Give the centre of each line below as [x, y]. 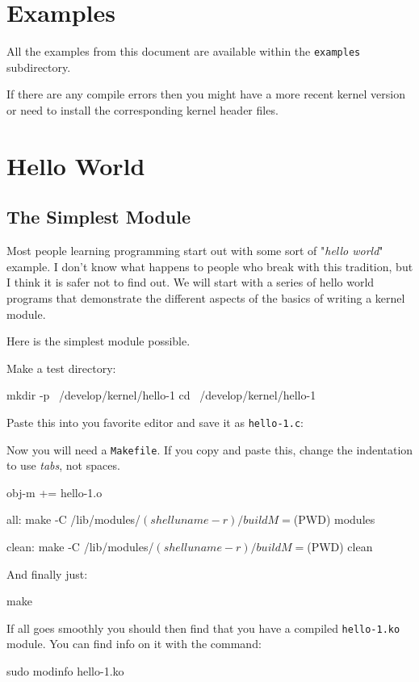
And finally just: [47, 573]
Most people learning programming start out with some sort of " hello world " [195, 251]
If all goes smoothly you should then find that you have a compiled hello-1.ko [203, 628]
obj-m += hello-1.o [54, 492]
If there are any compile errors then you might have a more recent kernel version [206, 94]
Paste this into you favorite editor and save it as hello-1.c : [155, 422]
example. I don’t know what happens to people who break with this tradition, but [210, 266]
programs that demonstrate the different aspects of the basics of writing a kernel [206, 297]
